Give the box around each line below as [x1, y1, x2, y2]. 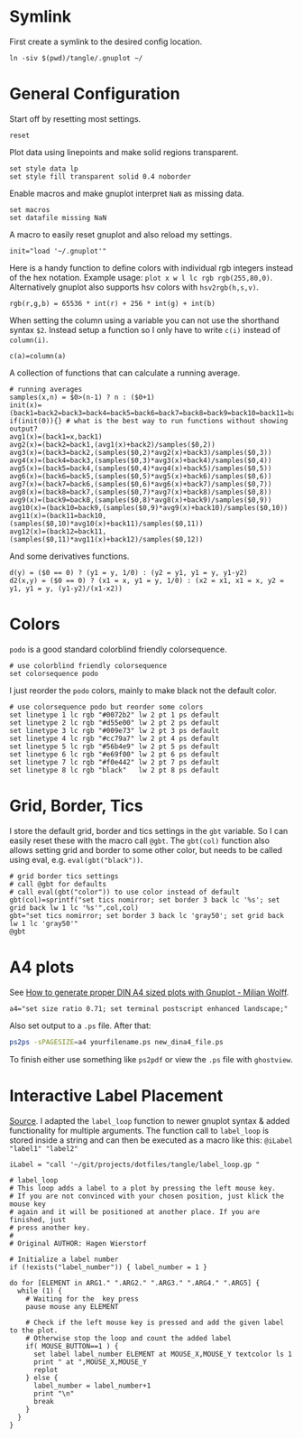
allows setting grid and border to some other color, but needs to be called [9, 844, 282, 855]
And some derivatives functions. [9, 551, 130, 561]
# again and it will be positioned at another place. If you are [9, 1207, 260, 1216]
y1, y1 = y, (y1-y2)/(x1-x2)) [9, 584, 124, 593]
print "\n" [32, 1388, 75, 1398]
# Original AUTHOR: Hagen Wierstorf [9, 1239, 147, 1248]
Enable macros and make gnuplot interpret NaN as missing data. [9, 188, 245, 199]
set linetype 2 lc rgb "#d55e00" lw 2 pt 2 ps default [9, 718, 220, 728]
